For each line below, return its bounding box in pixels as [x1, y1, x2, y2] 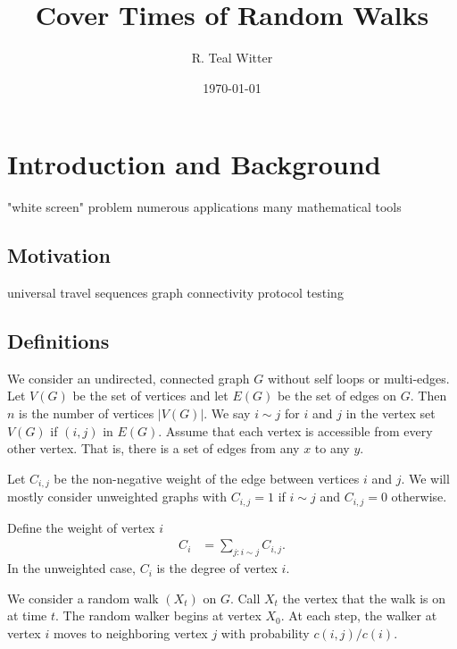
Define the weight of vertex [7, 518, 155, 536]
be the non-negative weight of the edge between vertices [54, 468, 360, 487]
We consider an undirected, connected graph [7, 368, 250, 387]
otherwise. [391, 487, 447, 506]
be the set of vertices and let [72, 386, 228, 405]
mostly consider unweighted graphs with [7, 487, 228, 506]
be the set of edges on [277, 386, 397, 405]
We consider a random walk [7, 588, 159, 607]
